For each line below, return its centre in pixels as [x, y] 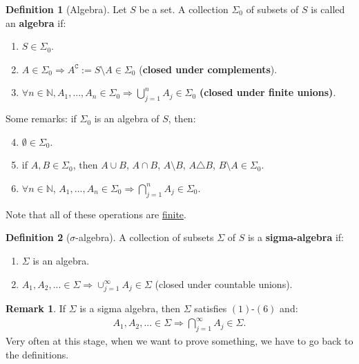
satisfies [211, 308]
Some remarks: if [41, 118]
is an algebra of [127, 118]
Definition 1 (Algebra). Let [66, 9]
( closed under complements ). [208, 69]
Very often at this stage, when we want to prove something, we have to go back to [179, 341]
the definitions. [37, 354]
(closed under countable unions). [224, 284]
